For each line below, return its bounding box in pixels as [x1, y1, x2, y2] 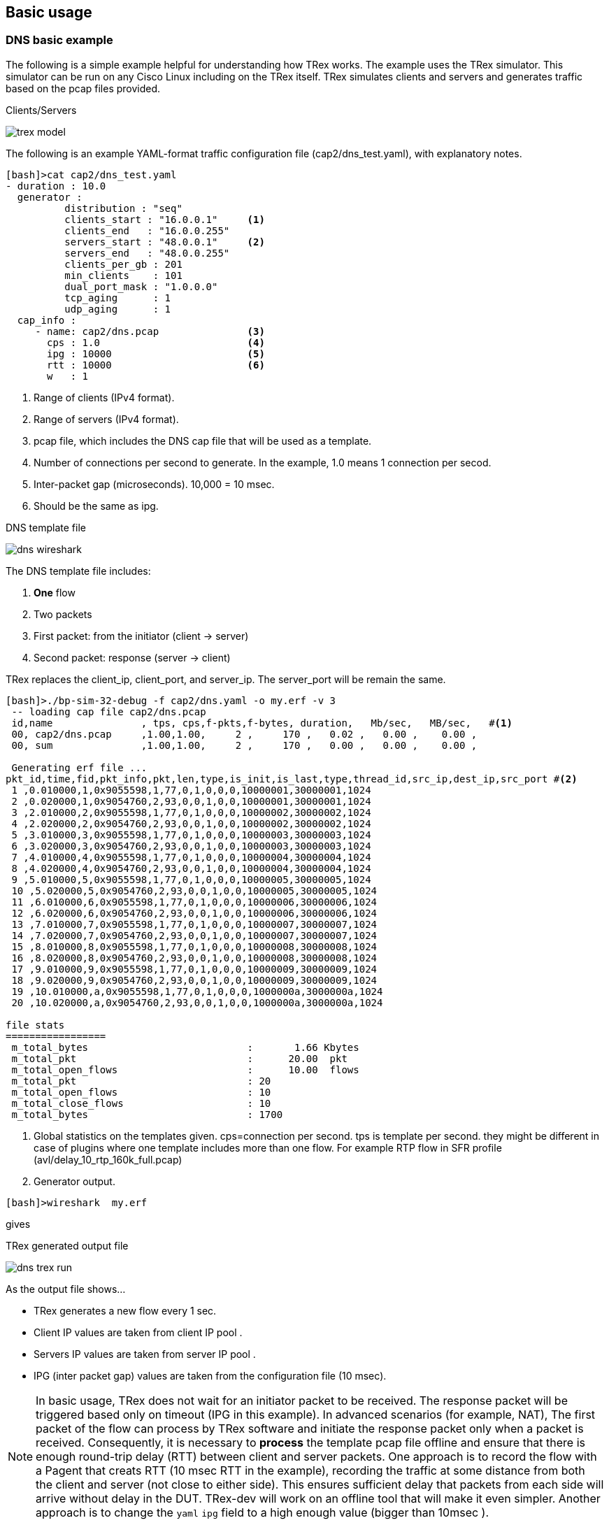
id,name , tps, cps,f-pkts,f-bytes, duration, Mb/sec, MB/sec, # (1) [11, 717, 513, 729]
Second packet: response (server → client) [34, 651, 231, 664]
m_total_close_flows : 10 [11, 1097, 271, 1109]
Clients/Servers [6, 103, 77, 116]
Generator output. [34, 1175, 115, 1187]
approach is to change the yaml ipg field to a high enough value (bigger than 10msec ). [36, 1505, 489, 1519]
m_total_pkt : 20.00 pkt [11, 1052, 348, 1064]
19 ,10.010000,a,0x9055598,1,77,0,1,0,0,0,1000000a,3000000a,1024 [11, 985, 383, 997]
